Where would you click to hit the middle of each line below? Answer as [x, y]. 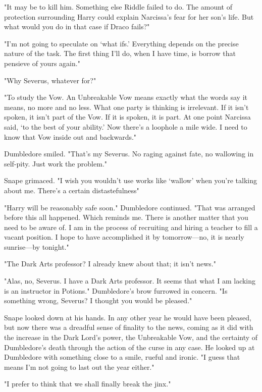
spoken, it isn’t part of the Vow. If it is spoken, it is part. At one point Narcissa [127, 117]
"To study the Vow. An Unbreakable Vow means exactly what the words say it [126, 97]
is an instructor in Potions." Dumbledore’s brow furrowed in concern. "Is [116, 290]
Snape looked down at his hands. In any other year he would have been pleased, [128, 317]
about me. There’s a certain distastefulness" [72, 190]
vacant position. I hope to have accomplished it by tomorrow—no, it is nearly [124, 237]
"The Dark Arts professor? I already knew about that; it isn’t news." [110, 264]
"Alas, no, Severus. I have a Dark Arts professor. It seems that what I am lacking [130, 281]
